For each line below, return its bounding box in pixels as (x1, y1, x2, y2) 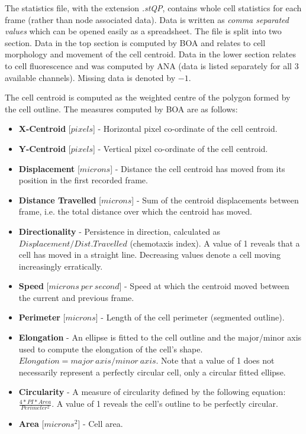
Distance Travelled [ (18, 193, 102, 206)
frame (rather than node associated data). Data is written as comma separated (5, 13, 289, 25)
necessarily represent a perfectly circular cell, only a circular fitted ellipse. (18, 365, 286, 378)
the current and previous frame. (18, 291, 134, 303)
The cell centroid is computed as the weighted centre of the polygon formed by (5, 91, 291, 103)
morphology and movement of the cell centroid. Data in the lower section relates (5, 48, 297, 60)
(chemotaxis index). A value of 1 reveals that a (130, 237, 300, 249)
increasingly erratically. (18, 260, 103, 272)
